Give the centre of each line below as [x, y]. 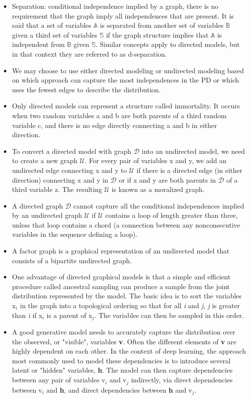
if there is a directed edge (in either [189, 170]
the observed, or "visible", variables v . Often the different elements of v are [124, 341]
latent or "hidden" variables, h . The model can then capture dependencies [122, 370]
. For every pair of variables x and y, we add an [156, 160]
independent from [38, 44]
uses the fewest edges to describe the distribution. [86, 89]
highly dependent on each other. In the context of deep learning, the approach [129, 351]
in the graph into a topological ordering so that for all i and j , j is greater [130, 305]
